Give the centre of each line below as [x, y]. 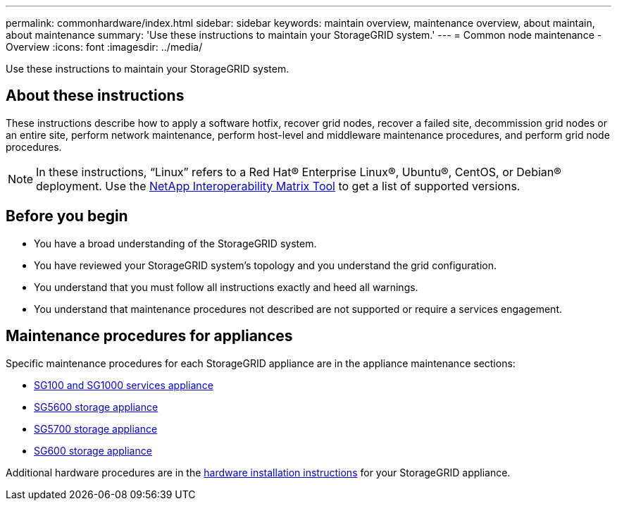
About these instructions [95, 96]
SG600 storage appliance [93, 450]
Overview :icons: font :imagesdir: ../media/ [104, 47]
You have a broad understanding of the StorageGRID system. [175, 243]
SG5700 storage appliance [96, 428]
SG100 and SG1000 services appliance [124, 385]
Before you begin [67, 216]
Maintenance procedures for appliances [149, 336]
